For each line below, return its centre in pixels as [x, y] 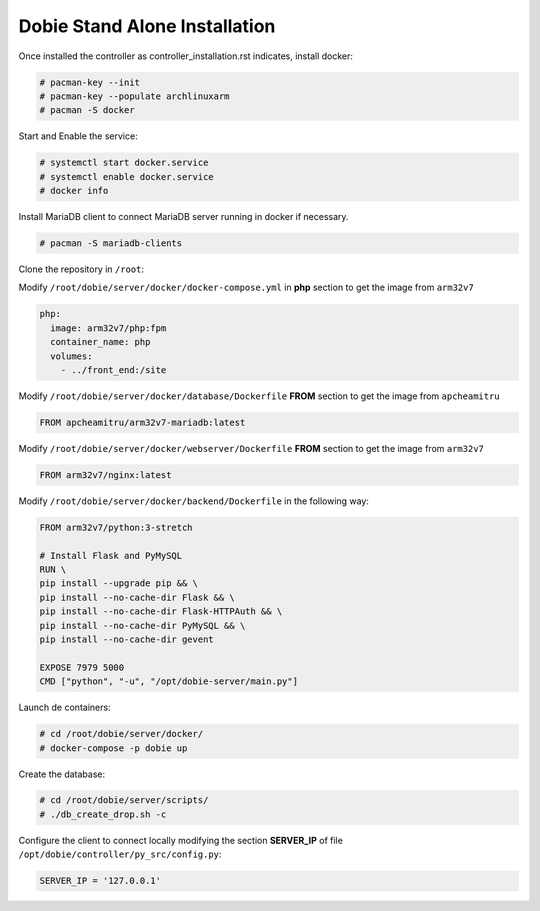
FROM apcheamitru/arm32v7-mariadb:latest [142, 422]
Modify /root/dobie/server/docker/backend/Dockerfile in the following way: [194, 501]
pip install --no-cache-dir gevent [126, 639]
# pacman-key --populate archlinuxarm [134, 96]
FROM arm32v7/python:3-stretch [116, 527]
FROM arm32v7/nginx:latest [105, 474]
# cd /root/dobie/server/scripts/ [124, 800]
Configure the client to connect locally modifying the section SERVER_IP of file [181, 840]
